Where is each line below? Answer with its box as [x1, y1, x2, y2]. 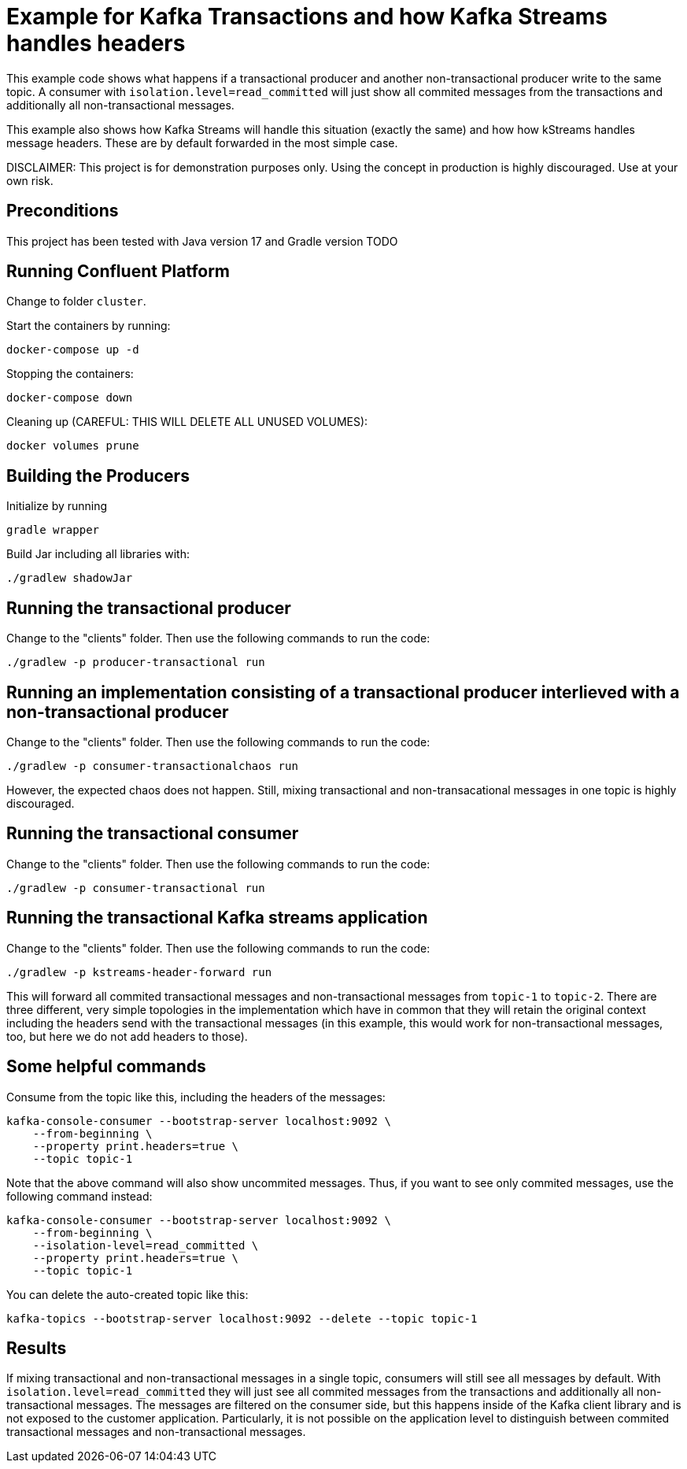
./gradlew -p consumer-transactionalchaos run [6, 759, 298, 772]
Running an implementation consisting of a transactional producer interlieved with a [6, 682, 680, 702]
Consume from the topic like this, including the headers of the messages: [6, 1090, 386, 1104]
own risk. [6, 173, 54, 187]
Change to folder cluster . [6, 294, 146, 309]
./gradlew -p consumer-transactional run [6, 881, 265, 894]
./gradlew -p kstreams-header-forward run [6, 965, 272, 979]
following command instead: [6, 1189, 153, 1203]
